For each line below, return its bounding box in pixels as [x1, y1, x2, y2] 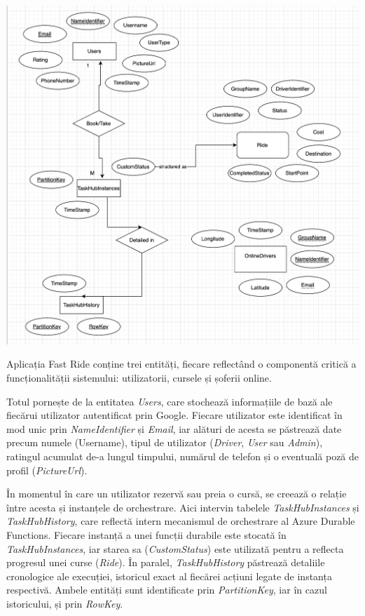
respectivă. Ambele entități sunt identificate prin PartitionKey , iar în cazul [6, 582, 327, 597]
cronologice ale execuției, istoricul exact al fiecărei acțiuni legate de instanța [6, 568, 332, 583]
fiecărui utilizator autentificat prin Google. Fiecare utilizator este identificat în [6, 408, 343, 422]
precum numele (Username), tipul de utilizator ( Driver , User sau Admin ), [6, 435, 323, 450]
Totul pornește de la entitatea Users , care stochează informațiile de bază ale [6, 394, 333, 408]
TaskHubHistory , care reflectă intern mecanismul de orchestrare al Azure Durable [6, 514, 355, 528]
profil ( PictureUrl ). [6, 462, 88, 477]
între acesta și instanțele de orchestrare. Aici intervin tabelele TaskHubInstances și [6, 500, 359, 514]
